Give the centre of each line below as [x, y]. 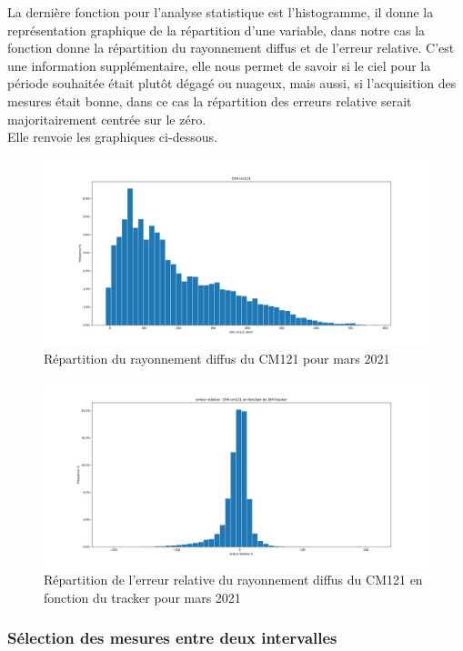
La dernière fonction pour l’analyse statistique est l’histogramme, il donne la [221, 12]
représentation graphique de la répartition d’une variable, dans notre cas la [216, 30]
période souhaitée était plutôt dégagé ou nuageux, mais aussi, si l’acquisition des [232, 83]
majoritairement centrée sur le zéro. [107, 119]
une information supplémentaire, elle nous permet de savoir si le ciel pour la [219, 65]
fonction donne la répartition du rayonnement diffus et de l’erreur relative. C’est [231, 48]
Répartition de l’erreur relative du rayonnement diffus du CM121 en [233, 580]
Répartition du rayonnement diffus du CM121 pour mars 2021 [217, 358]
